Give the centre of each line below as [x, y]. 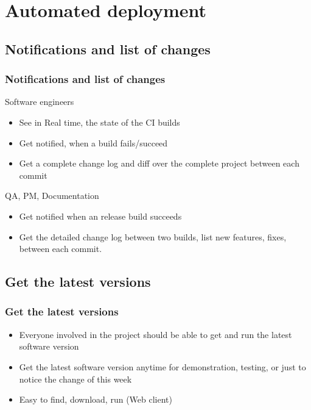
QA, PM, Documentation [52, 196]
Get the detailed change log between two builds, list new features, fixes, [153, 236]
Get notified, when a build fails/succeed [93, 142]
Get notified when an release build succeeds [100, 216]
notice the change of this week [75, 379]
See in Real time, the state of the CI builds [100, 122]
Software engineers [40, 102]
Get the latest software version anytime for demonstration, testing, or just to [162, 366]
